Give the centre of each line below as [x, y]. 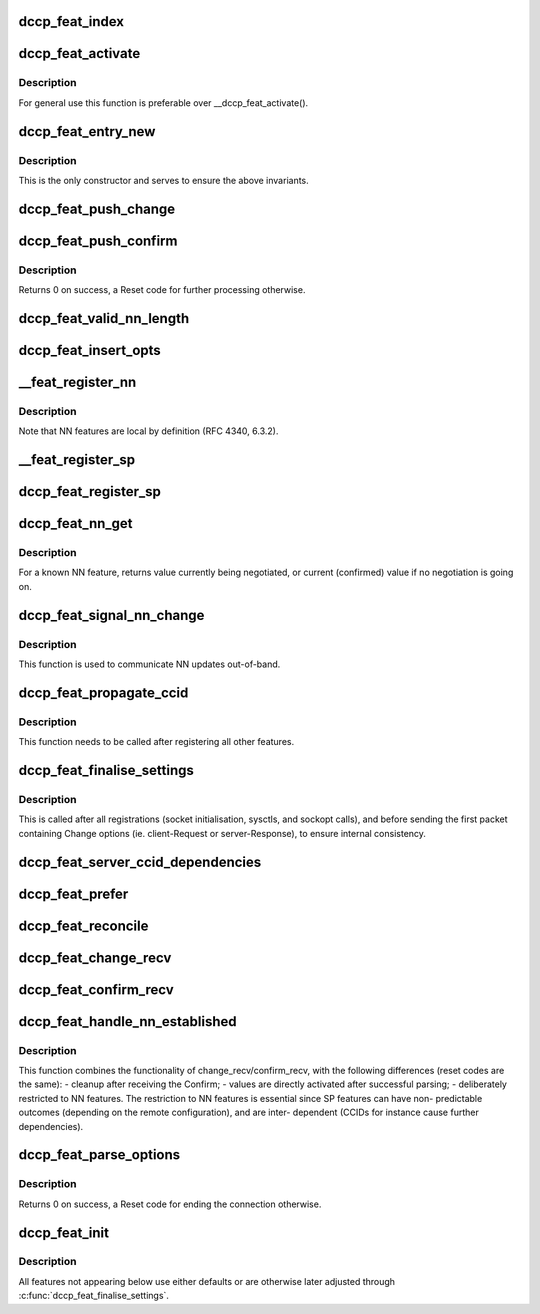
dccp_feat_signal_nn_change [111, 615]
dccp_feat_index [71, 21]
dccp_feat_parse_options [99, 1155]
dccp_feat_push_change [97, 208]
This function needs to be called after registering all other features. [156, 742]
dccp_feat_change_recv [95, 957]
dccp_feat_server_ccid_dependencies [140, 861]
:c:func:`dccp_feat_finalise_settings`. [94, 1296]
